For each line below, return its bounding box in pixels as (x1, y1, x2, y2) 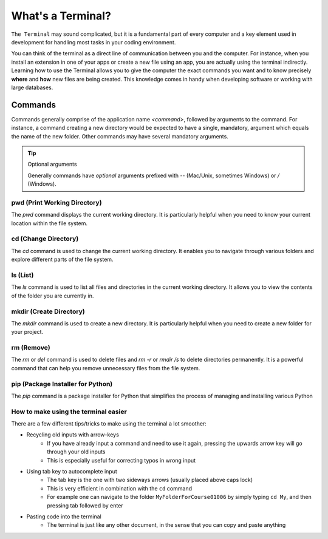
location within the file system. (11, 219, 88, 227)
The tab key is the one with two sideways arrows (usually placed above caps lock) (47, 476, 253, 484)
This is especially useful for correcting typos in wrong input (47, 456, 196, 464)
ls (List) (11, 271, 34, 279)
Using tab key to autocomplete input (26, 468, 118, 475)
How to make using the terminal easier (11, 407, 127, 416)
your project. (11, 328, 44, 336)
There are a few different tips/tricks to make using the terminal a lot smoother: (11, 420, 207, 427)
